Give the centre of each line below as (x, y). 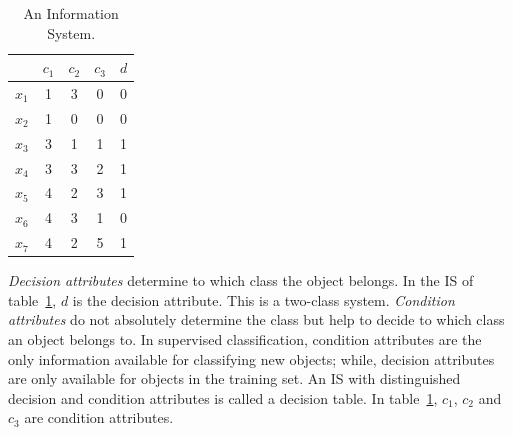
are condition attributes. (99, 417)
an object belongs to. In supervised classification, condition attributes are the (245, 338)
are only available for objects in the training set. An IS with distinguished (234, 378)
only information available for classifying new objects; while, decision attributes (251, 358)
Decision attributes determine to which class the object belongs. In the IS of (241, 280)
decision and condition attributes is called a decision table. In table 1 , (223, 397)
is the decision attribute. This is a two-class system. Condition (263, 299)
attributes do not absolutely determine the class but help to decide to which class (256, 319)
